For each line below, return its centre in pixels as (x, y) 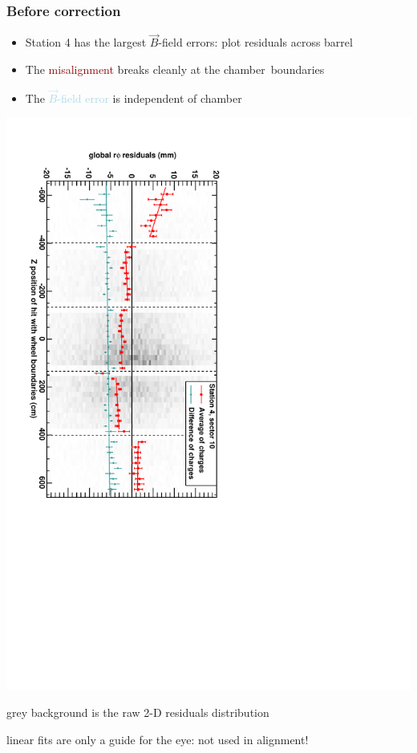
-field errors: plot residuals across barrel (255, 42)
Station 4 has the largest (86, 42)
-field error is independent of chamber (150, 98)
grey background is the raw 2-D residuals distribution (138, 712)
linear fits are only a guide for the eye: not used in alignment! (158, 739)
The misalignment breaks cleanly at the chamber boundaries (175, 69)
